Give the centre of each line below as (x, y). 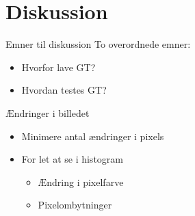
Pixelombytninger (75, 205)
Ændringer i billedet (48, 112)
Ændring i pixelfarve (81, 181)
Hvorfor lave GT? (58, 67)
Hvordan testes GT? (64, 90)
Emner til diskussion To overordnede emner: (98, 44)
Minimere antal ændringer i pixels (93, 136)
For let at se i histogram (72, 159)
